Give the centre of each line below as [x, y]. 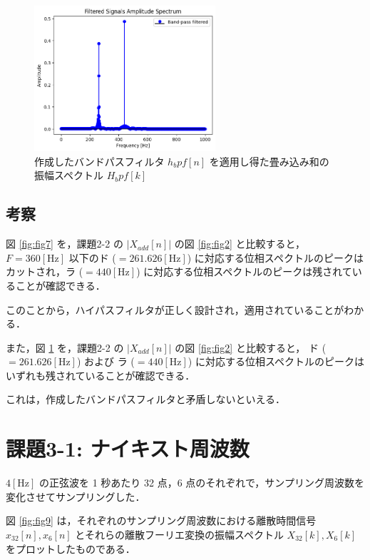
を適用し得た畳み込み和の [269, 161]
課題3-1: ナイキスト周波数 [128, 448]
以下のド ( [92, 257]
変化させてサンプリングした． [76, 496]
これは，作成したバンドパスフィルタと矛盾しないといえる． [145, 399]
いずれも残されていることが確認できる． [101, 375]
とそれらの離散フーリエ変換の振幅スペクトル [179, 534]
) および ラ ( [106, 361]
